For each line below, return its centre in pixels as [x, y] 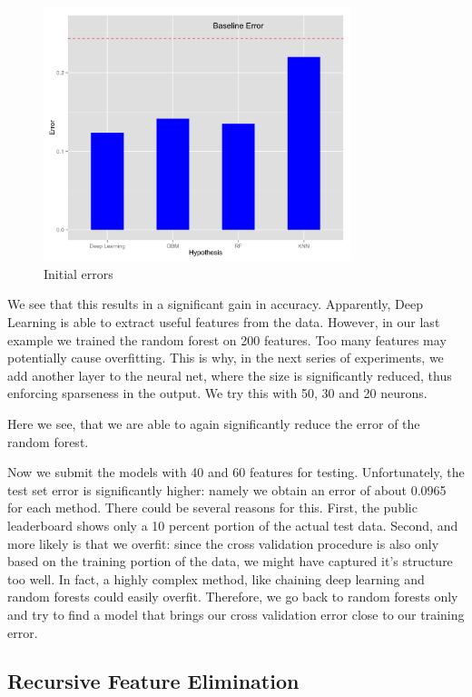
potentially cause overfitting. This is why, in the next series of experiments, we [226, 358]
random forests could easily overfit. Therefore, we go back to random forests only [233, 597]
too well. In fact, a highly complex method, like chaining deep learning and [216, 578]
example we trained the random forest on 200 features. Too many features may [227, 339]
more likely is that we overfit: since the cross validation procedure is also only [223, 543]
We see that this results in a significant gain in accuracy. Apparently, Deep [216, 304]
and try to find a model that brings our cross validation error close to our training [236, 614]
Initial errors [79, 273]
